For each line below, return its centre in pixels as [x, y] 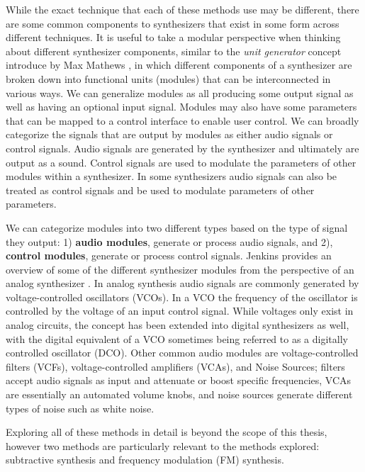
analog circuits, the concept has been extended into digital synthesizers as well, [178, 325]
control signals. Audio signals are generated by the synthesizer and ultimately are [182, 148]
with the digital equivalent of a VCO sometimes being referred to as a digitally [177, 338]
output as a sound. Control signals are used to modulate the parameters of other [181, 162]
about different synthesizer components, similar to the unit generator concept [174, 51]
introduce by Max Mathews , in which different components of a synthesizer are [179, 65]
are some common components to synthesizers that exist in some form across [173, 23]
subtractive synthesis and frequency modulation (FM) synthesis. [145, 460]
